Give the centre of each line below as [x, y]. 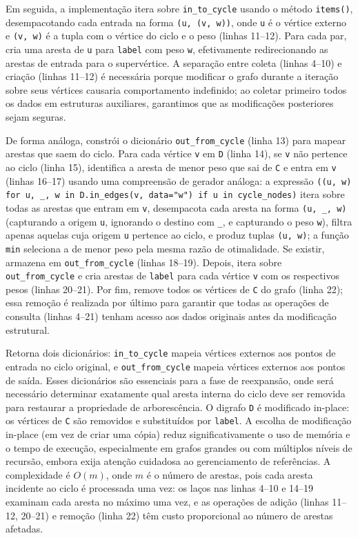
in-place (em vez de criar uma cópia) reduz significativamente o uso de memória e [178, 434]
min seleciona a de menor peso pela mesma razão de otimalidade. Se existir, [165, 248]
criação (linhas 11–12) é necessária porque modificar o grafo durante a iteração [172, 76]
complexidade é [38, 474]
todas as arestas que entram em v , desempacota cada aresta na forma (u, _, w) [176, 207]
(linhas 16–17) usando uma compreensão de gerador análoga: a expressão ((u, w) [179, 180]
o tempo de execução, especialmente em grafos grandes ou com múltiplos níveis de [179, 447]
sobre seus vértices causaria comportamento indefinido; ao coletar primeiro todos [176, 89]
